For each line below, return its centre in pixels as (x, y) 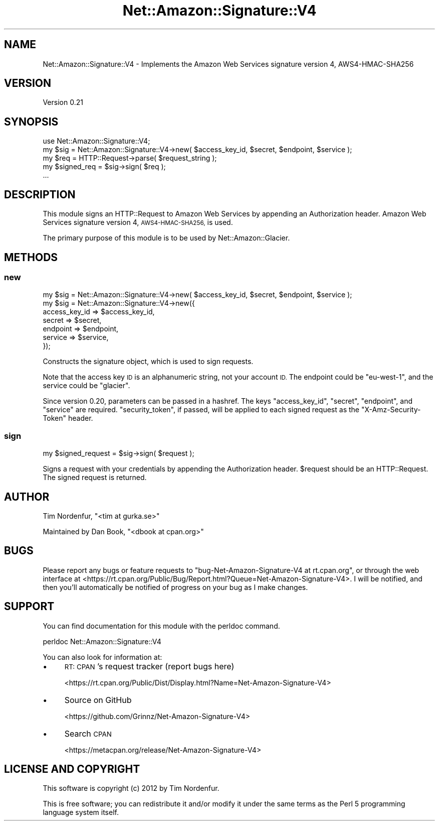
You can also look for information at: (102, 657)
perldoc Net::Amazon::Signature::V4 (102, 641)
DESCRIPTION (40, 194)
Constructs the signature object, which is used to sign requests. (148, 362)
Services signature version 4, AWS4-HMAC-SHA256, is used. (138, 222)
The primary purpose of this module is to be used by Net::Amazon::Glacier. (166, 238)
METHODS (31, 257)
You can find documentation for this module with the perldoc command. (161, 626)
